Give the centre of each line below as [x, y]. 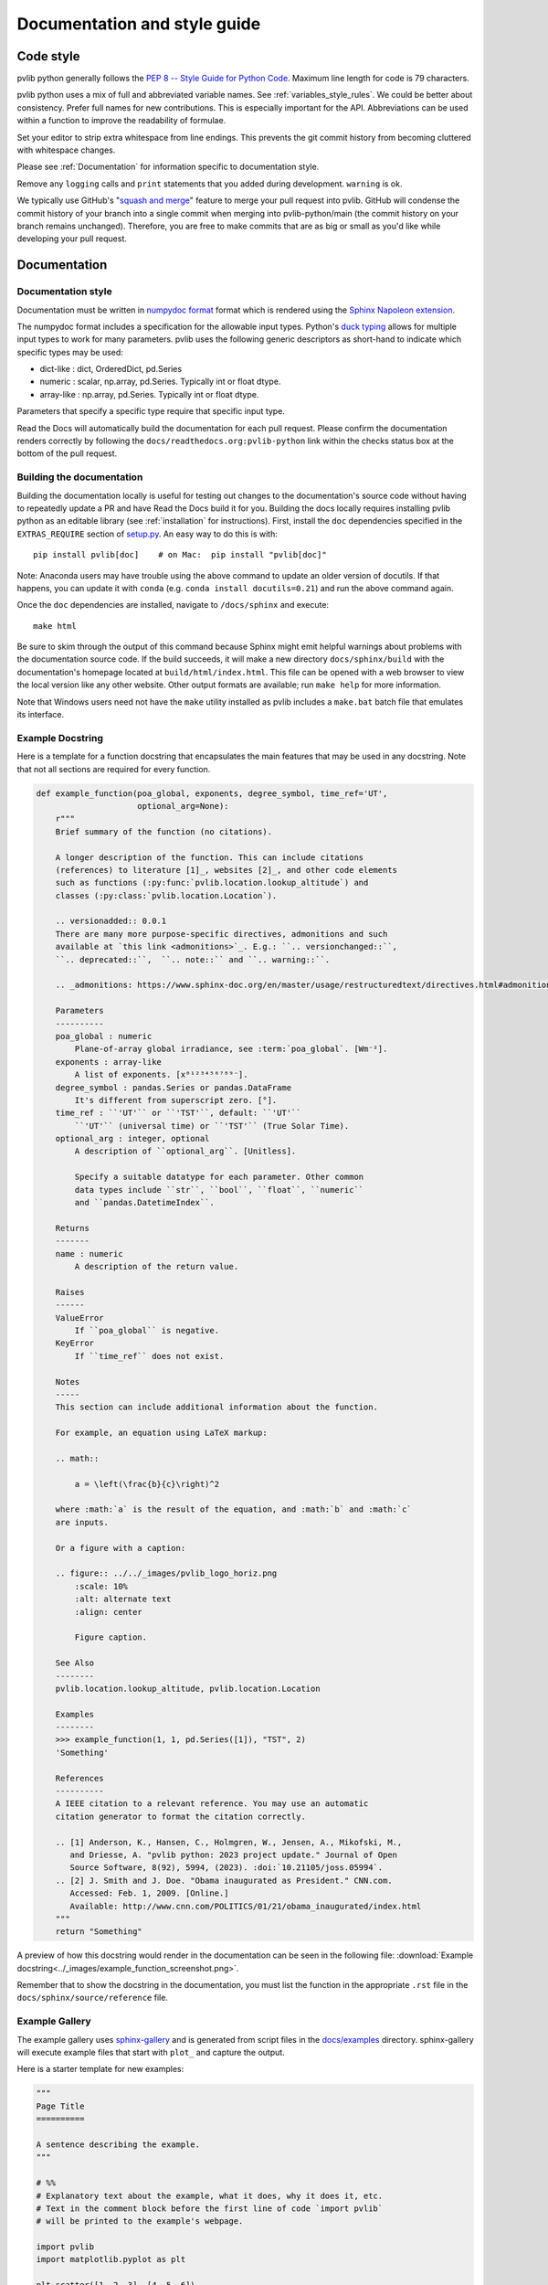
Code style [48, 56]
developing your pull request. [72, 239]
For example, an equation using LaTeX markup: [162, 1433]
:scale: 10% [101, 1586]
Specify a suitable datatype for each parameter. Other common [219, 1177]
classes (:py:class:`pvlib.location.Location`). [166, 895]
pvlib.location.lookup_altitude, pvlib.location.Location [188, 1688]
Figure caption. [111, 1637]
